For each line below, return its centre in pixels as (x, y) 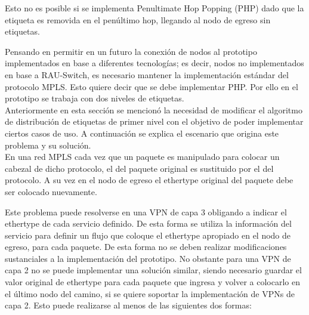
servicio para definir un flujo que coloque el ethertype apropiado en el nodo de (148, 235)
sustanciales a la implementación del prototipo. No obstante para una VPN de (148, 258)
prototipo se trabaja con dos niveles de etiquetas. (95, 98)
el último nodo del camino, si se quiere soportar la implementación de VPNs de (150, 293)
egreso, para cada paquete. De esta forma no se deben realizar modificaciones (146, 247)
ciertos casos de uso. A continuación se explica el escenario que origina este (142, 133)
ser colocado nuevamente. (51, 191)
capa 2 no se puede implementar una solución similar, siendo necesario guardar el (153, 270)
